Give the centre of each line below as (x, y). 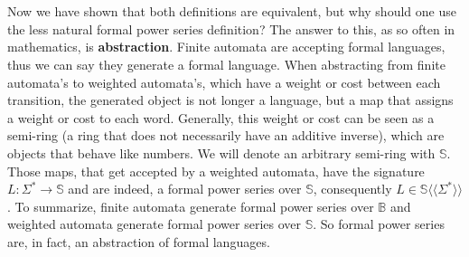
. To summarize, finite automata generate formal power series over (191, 206)
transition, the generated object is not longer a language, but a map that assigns (230, 100)
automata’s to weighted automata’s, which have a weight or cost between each (224, 82)
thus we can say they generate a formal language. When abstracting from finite (226, 64)
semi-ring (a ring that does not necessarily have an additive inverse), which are (226, 135)
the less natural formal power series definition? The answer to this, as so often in (231, 29)
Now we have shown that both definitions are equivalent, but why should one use (232, 11)
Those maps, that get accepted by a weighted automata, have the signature (216, 171)
